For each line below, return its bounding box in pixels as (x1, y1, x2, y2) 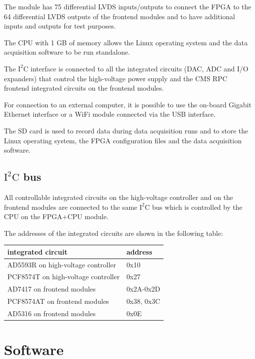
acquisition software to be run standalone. (4, 47, 130, 57)
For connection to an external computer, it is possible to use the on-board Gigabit (4, 99, 252, 109)
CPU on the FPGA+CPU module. (4, 211, 109, 222)
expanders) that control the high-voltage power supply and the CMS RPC (4, 73, 227, 83)
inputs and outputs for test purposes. (4, 21, 116, 31)
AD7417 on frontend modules (7, 284, 96, 294)
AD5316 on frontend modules (7, 308, 96, 319)
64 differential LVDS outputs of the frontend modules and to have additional (4, 11, 235, 21)
